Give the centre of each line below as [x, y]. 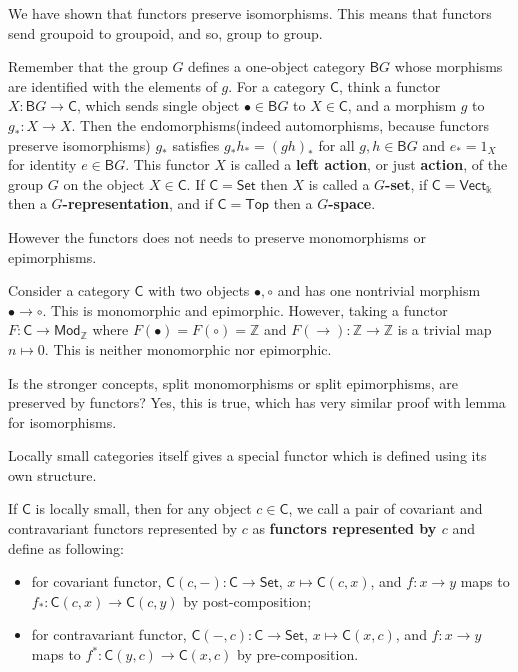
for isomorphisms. [62, 421]
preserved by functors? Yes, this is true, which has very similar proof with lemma [257, 402]
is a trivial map [444, 329]
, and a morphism [402, 105]
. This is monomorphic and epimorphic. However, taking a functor [245, 309]
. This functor [167, 164]
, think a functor [390, 85]
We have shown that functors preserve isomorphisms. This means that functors [250, 13]
